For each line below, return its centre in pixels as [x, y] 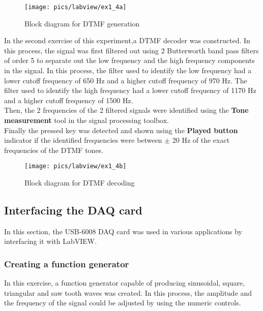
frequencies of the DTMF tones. [54, 150]
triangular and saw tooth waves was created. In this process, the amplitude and [128, 292]
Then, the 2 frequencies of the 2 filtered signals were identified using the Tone [126, 110]
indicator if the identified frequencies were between [83, 140]
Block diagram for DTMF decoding [80, 183]
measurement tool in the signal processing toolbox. [86, 120]
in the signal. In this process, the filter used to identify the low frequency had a [128, 70]
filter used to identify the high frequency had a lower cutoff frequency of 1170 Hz [130, 90]
